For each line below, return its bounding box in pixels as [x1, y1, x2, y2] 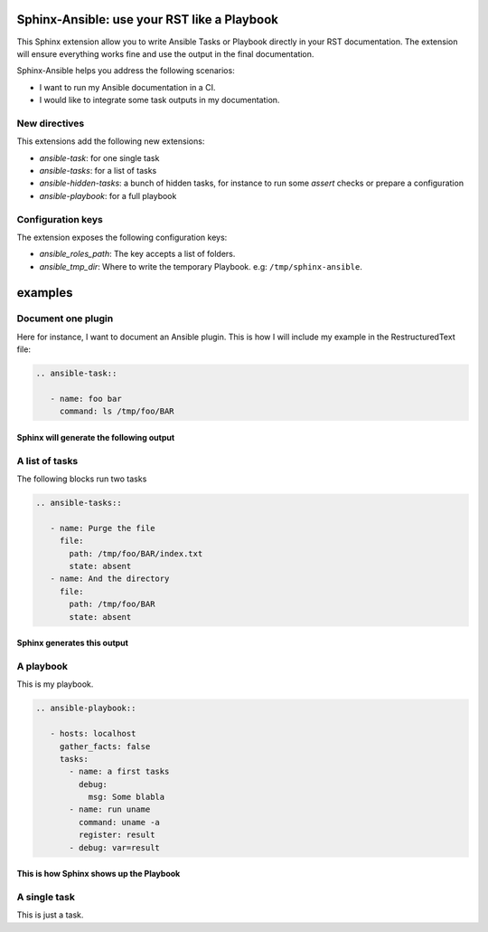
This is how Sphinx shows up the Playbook [16, 869, 181, 880]
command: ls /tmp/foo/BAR [59, 406, 175, 416]
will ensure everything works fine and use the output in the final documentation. [16, 48, 314, 59]
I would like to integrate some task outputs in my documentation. [39, 95, 280, 106]
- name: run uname [69, 804, 151, 814]
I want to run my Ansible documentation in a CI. [39, 81, 216, 92]
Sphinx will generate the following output [16, 433, 175, 442]
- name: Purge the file [50, 523, 155, 533]
